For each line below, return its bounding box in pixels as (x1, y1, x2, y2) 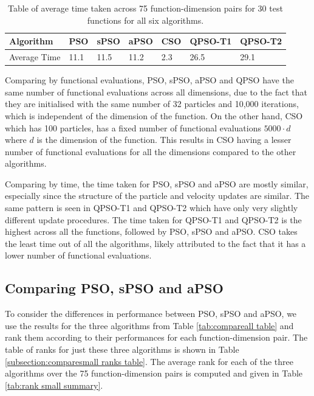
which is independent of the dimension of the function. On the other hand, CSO (5, 109, 303, 122)
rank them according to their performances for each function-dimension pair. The (5, 331, 308, 344)
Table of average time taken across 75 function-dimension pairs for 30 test (8, 2, 283, 14)
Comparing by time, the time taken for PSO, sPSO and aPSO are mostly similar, (5, 177, 309, 190)
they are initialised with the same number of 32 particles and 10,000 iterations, (5, 97, 299, 110)
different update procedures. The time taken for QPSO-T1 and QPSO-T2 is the (5, 213, 302, 226)
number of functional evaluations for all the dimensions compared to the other (5, 145, 296, 158)
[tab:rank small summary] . (5, 378, 103, 391)
